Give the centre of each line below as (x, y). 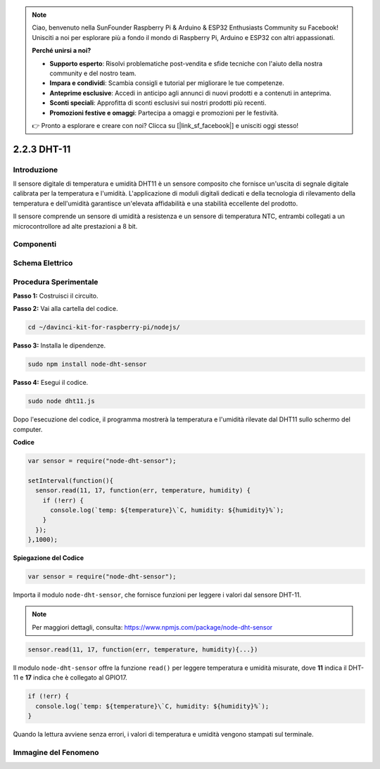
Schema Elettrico (43, 262)
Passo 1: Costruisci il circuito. (56, 295)
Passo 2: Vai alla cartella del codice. (65, 309)
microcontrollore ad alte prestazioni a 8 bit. (75, 226)
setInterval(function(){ (71, 481)
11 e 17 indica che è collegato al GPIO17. (70, 678)
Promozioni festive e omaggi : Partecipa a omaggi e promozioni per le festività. (164, 113)
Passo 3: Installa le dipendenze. (59, 345)
